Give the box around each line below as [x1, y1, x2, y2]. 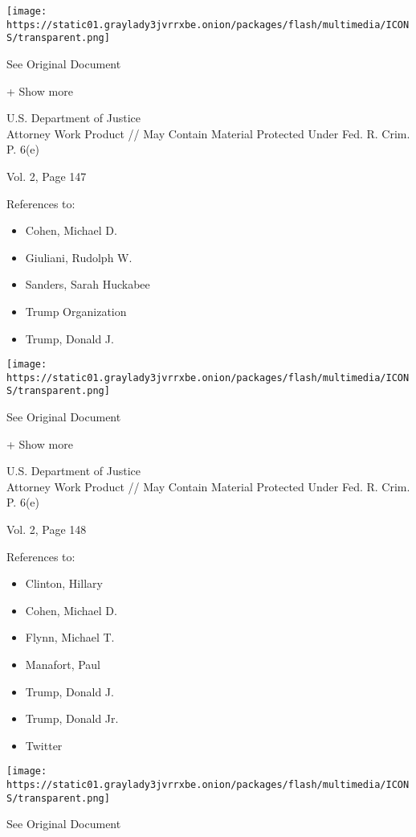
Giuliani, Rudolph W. [25, 248, 133, 265]
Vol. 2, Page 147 [6, 167, 87, 184]
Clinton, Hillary [25, 575, 103, 592]
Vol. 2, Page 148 [6, 521, 87, 538]
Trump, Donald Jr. [25, 710, 119, 727]
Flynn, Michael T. [25, 629, 115, 646]
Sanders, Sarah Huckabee [25, 276, 150, 293]
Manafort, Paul [25, 656, 101, 672]
